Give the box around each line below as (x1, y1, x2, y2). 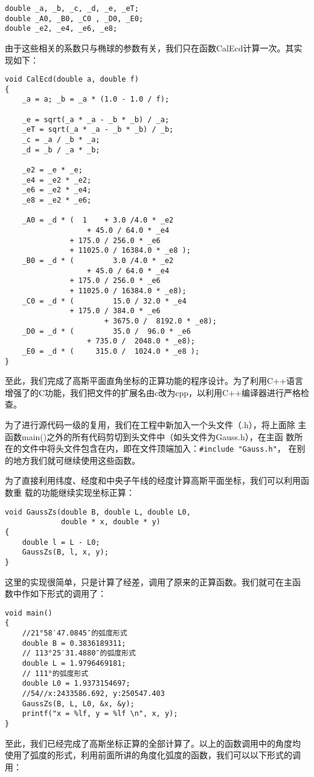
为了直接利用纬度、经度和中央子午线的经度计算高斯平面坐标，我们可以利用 (5, 474, 301, 487)
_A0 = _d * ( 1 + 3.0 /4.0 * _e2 (22, 216, 174, 225)
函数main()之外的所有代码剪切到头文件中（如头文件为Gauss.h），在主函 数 (5, 430, 295, 443)
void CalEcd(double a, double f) (5, 75, 139, 84)
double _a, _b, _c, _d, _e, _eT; (5, 4, 139, 13)
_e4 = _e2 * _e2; (22, 175, 92, 184)
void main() (5, 608, 53, 617)
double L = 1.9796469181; (22, 659, 126, 668)
